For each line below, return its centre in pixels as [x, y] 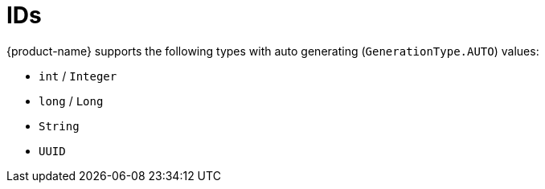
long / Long [71, 101]
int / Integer [78, 76]
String [59, 126]
